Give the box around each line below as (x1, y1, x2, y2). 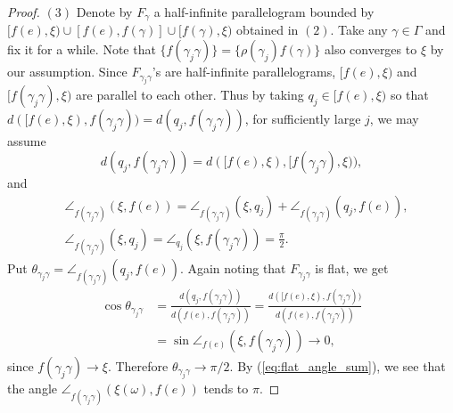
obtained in (236, 20, 299, 39)
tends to (203, 378, 249, 397)
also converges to (324, 40, 417, 59)
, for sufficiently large (244, 109, 361, 128)
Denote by (76, 3, 133, 20)
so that (390, 85, 429, 104)
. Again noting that (179, 259, 286, 278)
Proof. (7, 3, 40, 20)
